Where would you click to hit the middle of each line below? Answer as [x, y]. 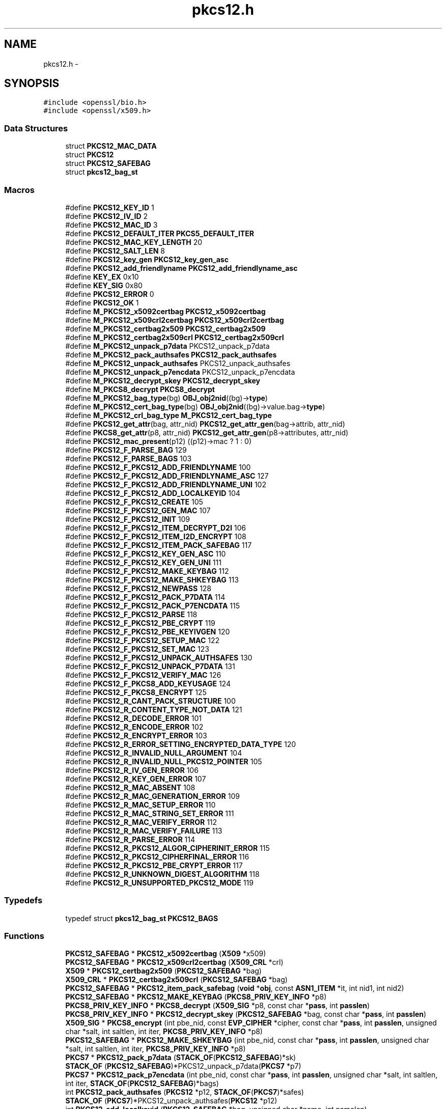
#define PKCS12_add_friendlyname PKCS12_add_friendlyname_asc [182, 268]
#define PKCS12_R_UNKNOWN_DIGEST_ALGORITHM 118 [162, 874]
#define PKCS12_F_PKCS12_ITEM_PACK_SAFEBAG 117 [159, 545]
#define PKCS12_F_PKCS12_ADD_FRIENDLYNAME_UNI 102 [166, 484]
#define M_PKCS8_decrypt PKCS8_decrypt [140, 389]
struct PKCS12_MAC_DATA [111, 146]
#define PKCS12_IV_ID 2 [106, 216]
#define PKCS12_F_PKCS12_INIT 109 [128, 519]
